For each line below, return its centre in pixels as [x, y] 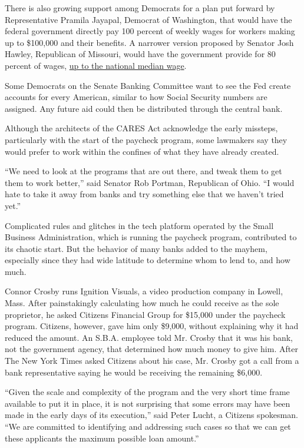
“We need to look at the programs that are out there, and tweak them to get [143, 171]
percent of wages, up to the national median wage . [96, 65]
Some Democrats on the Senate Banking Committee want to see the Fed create [148, 85]
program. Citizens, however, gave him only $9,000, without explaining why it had [152, 326]
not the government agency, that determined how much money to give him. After [151, 349]
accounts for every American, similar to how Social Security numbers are [136, 97]
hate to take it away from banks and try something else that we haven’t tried [144, 194]
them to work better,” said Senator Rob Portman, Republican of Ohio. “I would [150, 182]
